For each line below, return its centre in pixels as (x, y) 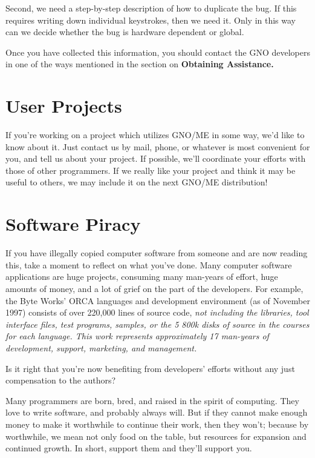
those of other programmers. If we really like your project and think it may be (151, 170)
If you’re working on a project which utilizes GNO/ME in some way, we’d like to (155, 135)
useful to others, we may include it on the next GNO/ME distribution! (137, 182)
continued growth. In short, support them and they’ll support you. (129, 448)
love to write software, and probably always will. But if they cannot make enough (157, 412)
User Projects (64, 106)
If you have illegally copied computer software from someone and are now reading (157, 253)
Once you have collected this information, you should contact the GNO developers (158, 52)
